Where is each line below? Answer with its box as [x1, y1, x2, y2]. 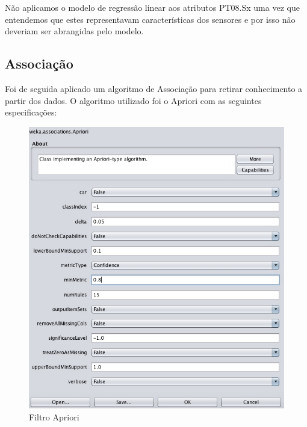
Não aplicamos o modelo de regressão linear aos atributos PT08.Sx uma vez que [5, 1, 300, 13]
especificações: [5, 106, 57, 118]
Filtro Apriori [29, 410, 79, 423]
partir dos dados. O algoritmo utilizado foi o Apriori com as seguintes [5, 94, 262, 106]
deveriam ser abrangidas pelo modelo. [5, 25, 144, 37]
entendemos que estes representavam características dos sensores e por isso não [5, 13, 296, 25]
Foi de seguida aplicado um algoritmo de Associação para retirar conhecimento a [5, 82, 303, 94]
